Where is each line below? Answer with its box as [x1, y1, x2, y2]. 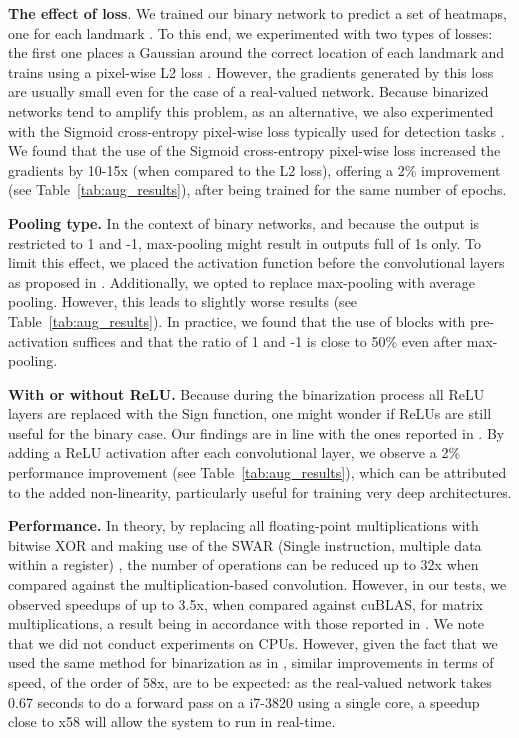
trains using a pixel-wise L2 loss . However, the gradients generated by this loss [8, 61, 494, 82]
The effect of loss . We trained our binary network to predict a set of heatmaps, [8, 3, 507, 23]
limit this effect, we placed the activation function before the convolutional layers [8, 252, 505, 273]
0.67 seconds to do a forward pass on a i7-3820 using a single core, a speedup [8, 691, 480, 712]
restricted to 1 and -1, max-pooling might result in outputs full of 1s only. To [8, 232, 481, 253]
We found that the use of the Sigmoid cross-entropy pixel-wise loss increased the [8, 140, 501, 161]
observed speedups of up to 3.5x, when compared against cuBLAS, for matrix [8, 593, 483, 614]
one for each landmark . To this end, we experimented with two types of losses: [8, 22, 493, 43]
